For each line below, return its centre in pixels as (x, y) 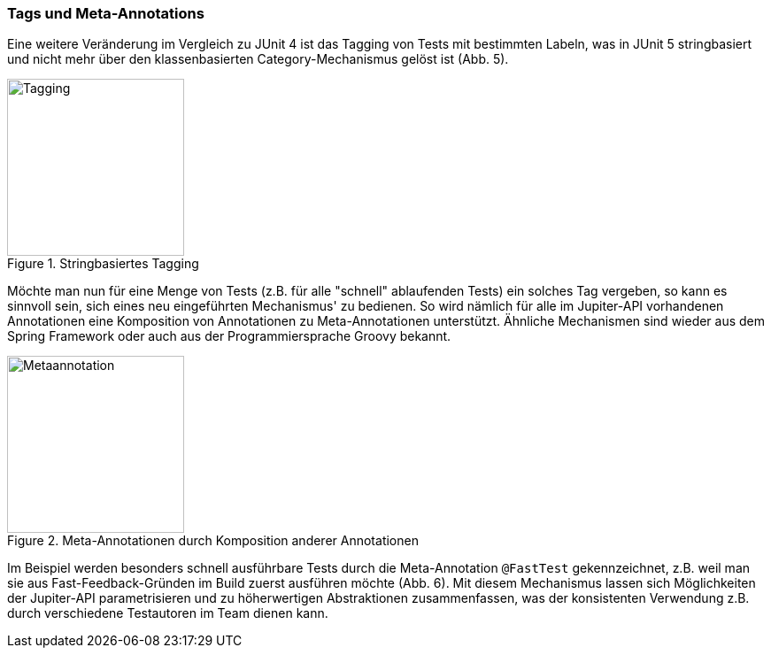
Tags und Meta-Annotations (106, 13)
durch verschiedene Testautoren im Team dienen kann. (168, 613)
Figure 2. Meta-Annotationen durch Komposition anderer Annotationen (213, 541)
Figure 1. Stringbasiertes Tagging (103, 264)
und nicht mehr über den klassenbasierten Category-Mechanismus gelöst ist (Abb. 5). (258, 59)
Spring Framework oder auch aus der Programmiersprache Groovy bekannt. (229, 336)
